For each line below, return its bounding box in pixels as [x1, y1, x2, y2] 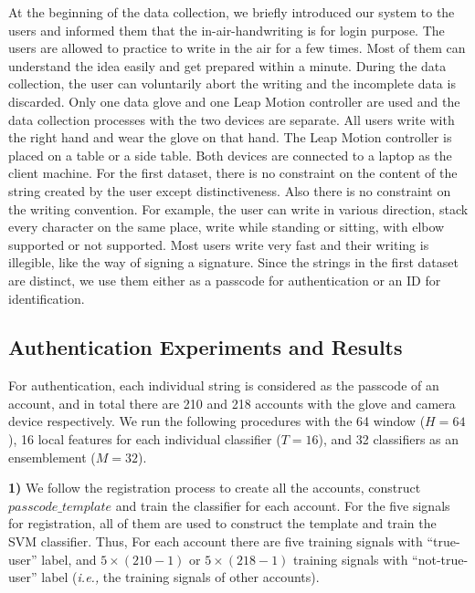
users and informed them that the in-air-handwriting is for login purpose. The [8, 20, 445, 39]
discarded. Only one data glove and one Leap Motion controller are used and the [8, 91, 460, 110]
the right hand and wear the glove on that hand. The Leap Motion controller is [8, 128, 452, 147]
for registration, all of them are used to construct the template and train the [8, 514, 437, 533]
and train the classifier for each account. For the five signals [115, 495, 450, 515]
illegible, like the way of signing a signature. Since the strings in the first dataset [8, 253, 459, 272]
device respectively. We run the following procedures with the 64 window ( [8, 411, 426, 431]
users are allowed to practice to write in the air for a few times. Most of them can [8, 38, 466, 57]
